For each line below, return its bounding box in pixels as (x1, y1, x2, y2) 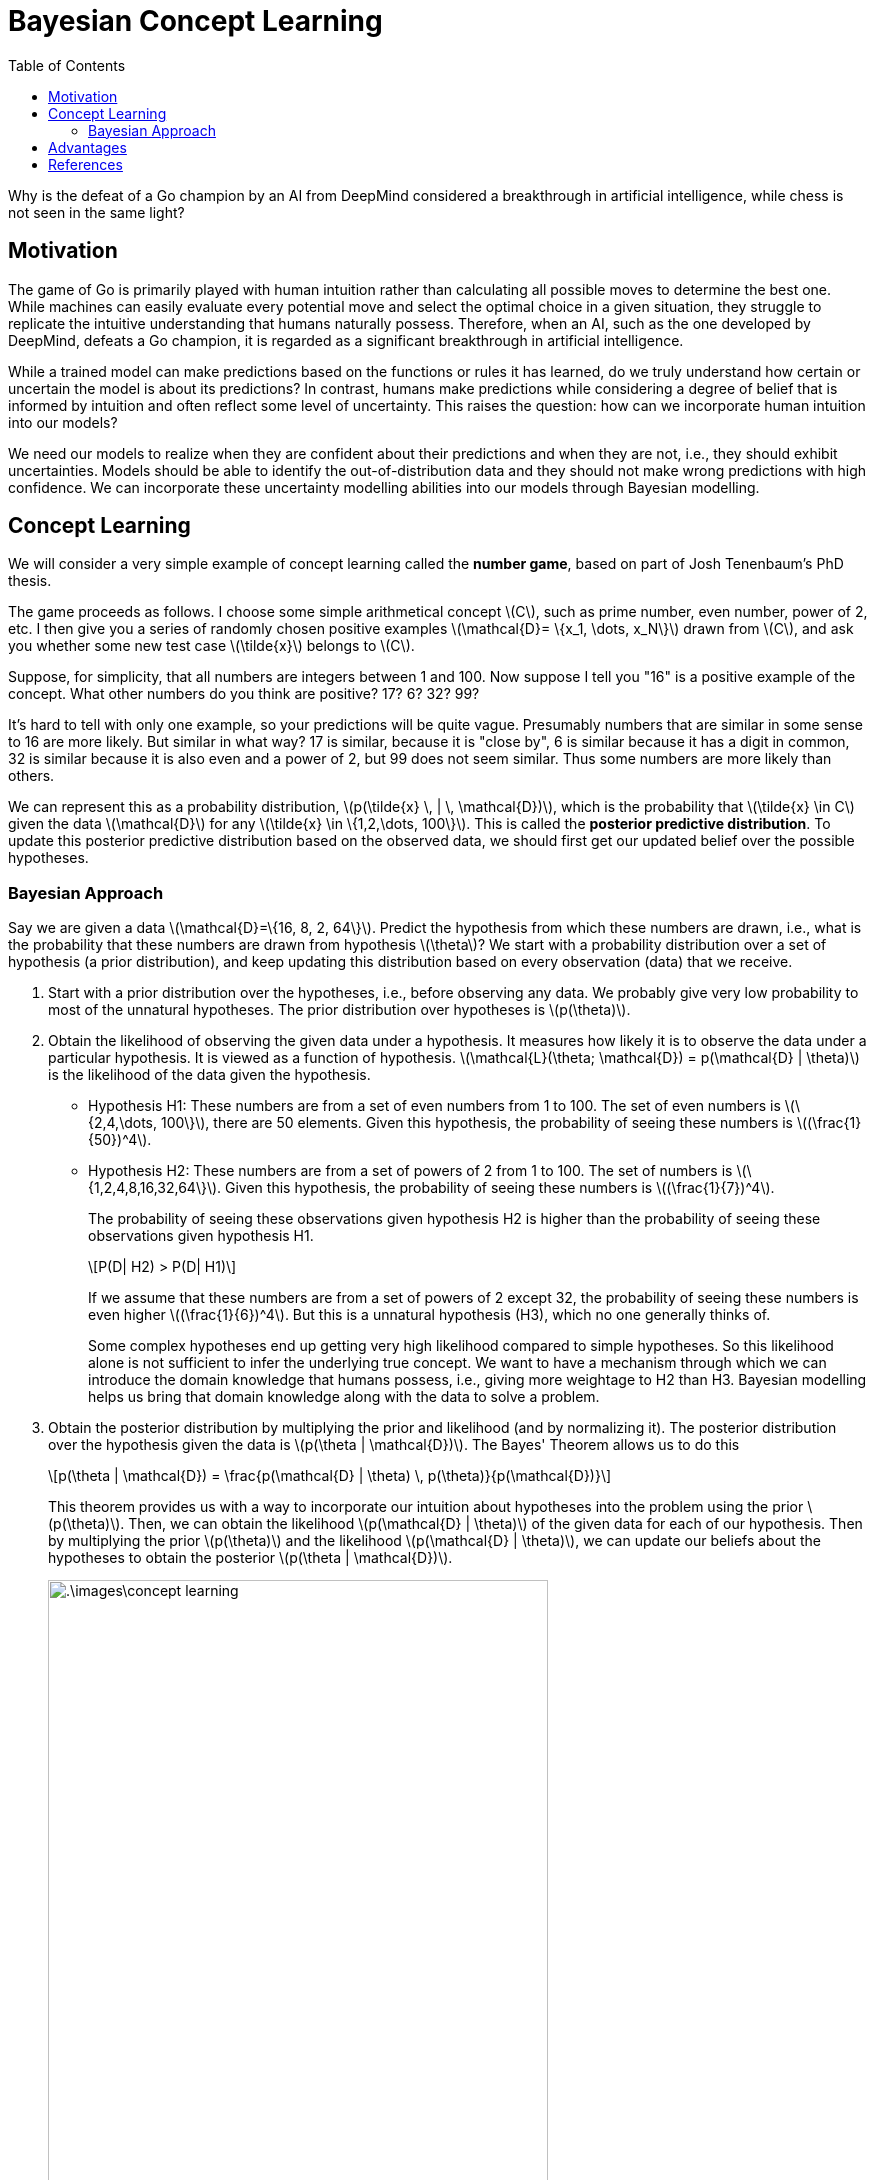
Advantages (48, 138, 127, 156)
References (48, 155, 123, 173)
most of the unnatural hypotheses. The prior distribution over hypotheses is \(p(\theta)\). (48, 1001, 631, 1019)
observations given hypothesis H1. (88, 1227, 314, 1245)
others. (8, 767, 55, 785)
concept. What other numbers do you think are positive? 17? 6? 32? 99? (8, 685, 480, 703)
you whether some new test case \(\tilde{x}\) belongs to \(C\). (8, 637, 415, 655)
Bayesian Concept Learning (8, 4, 383, 38)
